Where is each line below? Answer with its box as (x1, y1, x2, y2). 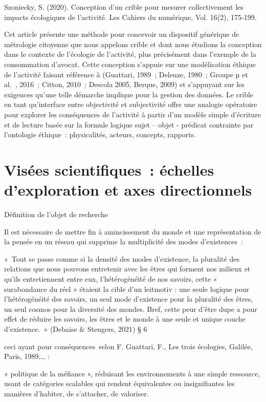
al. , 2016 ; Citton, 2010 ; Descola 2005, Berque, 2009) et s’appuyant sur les (4, 79, 245, 90)
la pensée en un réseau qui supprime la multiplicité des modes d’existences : (4, 236, 243, 247)
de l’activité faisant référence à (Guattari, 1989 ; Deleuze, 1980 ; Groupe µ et (4, 69, 248, 79)
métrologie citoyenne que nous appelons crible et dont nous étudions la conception (4, 38, 262, 49)
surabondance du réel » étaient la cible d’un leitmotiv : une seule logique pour (4, 283, 250, 294)
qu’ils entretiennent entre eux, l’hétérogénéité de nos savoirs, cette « (4, 273, 217, 284)
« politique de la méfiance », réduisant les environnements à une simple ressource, (4, 368, 260, 378)
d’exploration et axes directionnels (4, 179, 252, 200)
